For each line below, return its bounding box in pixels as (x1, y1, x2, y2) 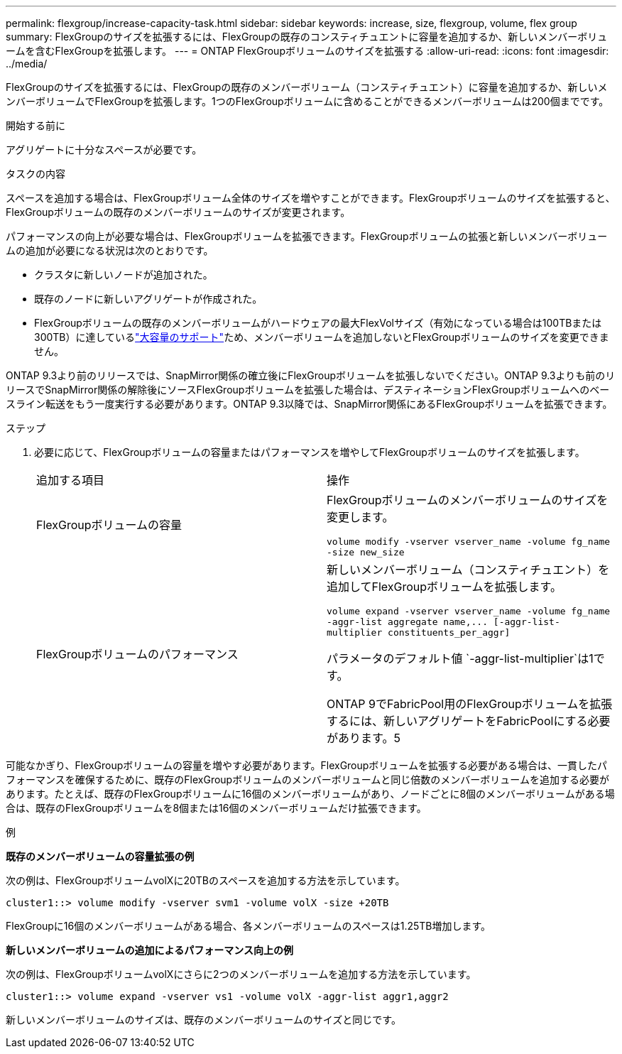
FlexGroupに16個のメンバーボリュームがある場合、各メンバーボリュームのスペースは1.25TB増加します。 (6, 920, 491, 932)
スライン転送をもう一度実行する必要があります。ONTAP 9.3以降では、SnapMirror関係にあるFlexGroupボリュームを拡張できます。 (6, 398, 613, 410)
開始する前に (6, 119, 65, 131)
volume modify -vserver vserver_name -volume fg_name (327, 536, 611, 547)
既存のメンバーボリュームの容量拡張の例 (6, 850, 195, 862)
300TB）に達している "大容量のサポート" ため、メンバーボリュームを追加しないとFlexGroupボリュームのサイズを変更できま (34, 331, 609, 343)
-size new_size (327, 547, 405, 558)
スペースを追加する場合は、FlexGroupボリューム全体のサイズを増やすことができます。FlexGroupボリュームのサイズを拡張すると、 (6, 192, 616, 204)
